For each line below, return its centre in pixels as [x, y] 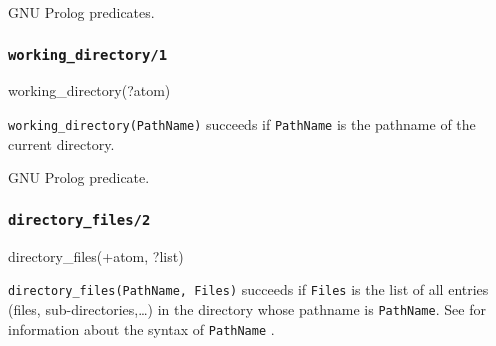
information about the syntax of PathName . [141, 328]
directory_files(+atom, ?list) [96, 255]
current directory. [61, 143]
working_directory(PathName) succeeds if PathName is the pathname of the [242, 123]
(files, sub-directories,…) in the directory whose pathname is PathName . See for [247, 308]
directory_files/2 [79, 219]
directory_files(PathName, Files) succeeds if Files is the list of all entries [248, 289]
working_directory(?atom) [89, 90]
